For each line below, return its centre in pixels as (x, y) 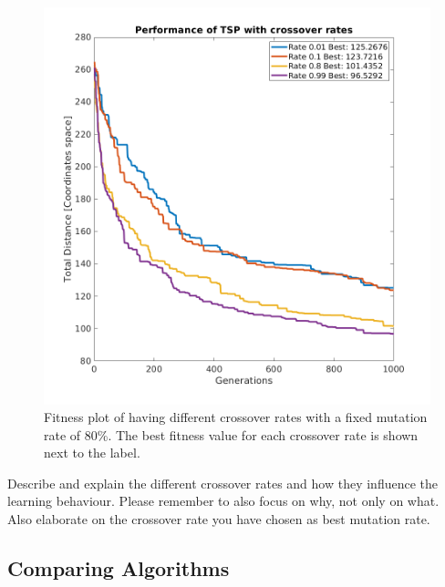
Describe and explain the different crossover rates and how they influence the (223, 483)
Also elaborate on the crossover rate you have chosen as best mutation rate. (219, 519)
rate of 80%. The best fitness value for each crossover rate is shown (231, 434)
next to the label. (92, 453)
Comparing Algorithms (119, 568)
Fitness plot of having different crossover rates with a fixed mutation (236, 417)
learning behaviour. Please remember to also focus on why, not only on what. (223, 501)
